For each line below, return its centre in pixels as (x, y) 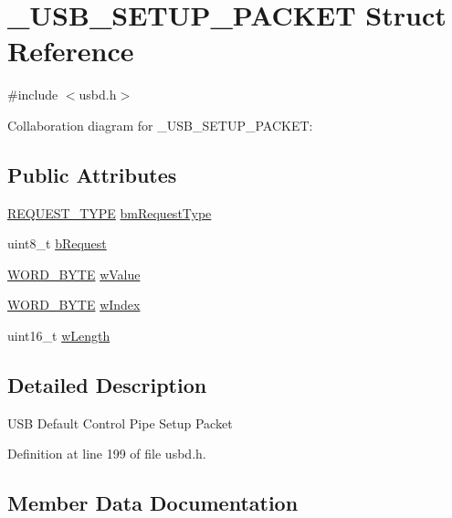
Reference (71, 51)
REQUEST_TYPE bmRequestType (110, 212)
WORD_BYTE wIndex (74, 305)
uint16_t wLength (59, 336)
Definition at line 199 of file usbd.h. (107, 454)
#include (33, 95)
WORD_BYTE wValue (74, 274)
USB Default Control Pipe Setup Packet (120, 423)
